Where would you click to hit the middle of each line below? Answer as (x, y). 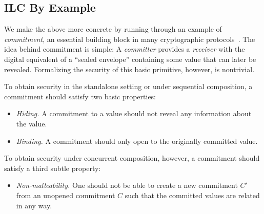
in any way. (34, 205)
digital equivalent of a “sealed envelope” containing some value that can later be (130, 59)
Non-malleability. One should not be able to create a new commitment (127, 185)
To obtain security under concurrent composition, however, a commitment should (132, 158)
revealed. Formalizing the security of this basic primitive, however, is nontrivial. (129, 69)
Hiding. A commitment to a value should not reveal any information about (134, 113)
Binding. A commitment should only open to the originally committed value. (137, 141)
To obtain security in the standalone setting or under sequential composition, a (128, 86)
